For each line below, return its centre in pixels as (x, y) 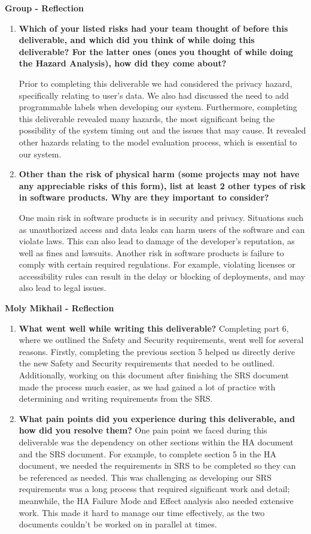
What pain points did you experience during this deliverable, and (157, 418)
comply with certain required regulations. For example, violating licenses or (157, 264)
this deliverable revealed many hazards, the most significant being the (147, 118)
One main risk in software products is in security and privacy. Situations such (161, 217)
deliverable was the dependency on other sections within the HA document (156, 442)
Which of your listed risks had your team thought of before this (153, 28)
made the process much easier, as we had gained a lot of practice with (147, 386)
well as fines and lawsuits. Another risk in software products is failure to (151, 252)
